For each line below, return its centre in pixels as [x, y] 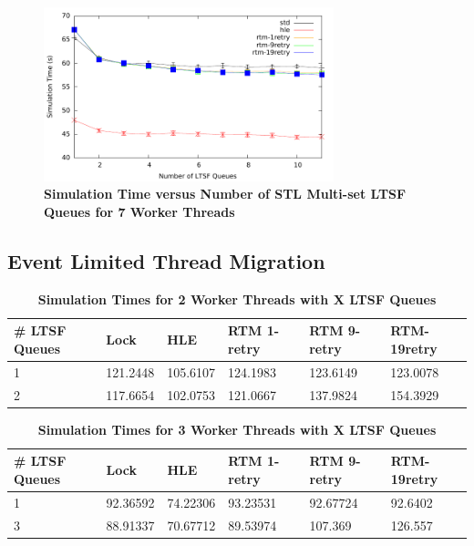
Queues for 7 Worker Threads [139, 211]
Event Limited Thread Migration [166, 260]
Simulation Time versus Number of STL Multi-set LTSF [225, 194]
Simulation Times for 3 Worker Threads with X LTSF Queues [237, 429]
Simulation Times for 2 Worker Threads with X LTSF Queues [237, 299]
